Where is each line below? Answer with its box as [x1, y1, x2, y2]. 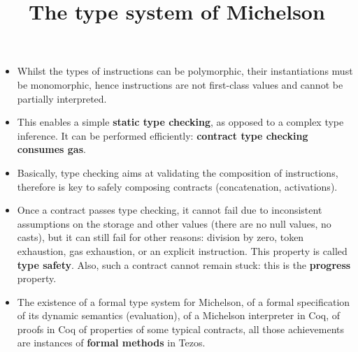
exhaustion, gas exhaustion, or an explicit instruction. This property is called [17, 243, 348, 258]
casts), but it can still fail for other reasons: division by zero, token [17, 230, 304, 244]
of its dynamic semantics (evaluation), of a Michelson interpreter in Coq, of [17, 308, 341, 323]
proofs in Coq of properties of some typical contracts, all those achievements [17, 321, 345, 336]
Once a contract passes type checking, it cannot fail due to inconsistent [17, 203, 322, 217]
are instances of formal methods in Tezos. [17, 335, 206, 350]
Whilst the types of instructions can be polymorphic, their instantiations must [17, 64, 353, 78]
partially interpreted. [17, 91, 107, 105]
